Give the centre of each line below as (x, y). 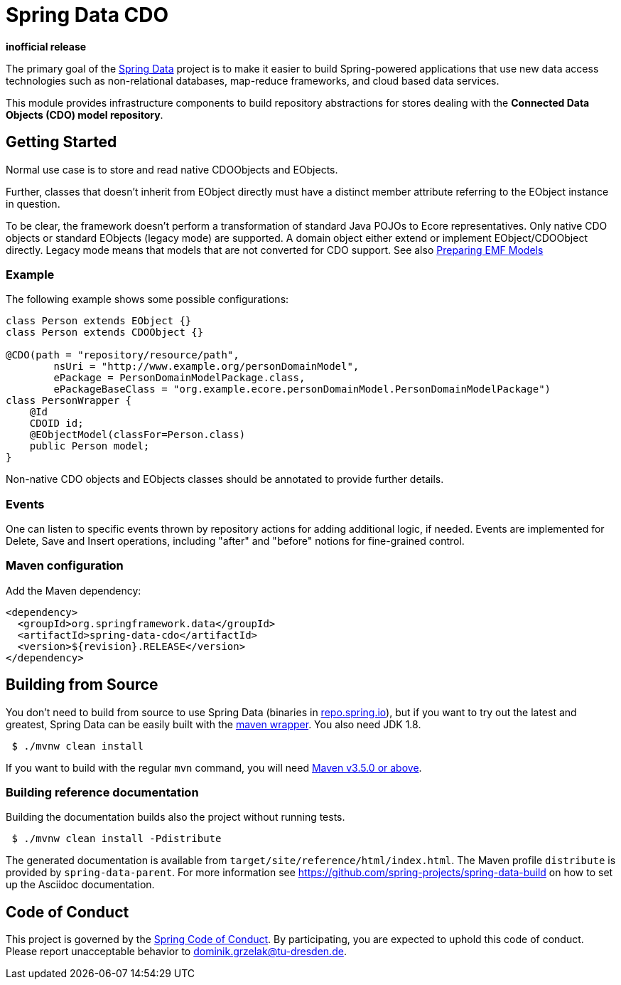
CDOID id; (56, 424)
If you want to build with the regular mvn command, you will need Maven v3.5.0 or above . (214, 767)
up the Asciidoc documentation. (80, 885)
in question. (33, 203)
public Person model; (90, 446)
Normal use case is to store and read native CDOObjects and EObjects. (172, 169)
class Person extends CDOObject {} (105, 332)
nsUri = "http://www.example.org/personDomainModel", (206, 367)
